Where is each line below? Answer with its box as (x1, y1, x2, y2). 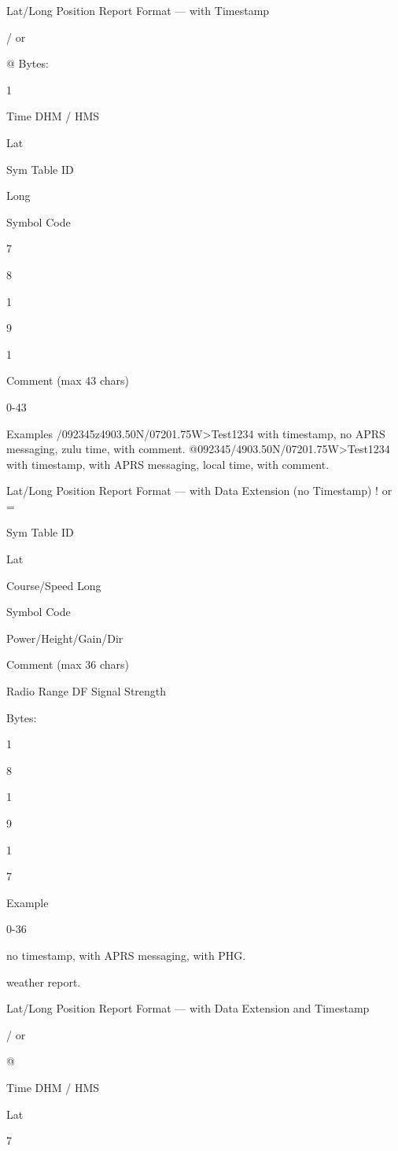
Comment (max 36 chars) (6, 656, 130, 673)
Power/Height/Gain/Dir (6, 629, 123, 646)
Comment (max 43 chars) (6, 372, 130, 389)
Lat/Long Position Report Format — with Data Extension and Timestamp (6, 1000, 370, 1016)
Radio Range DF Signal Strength (6, 683, 167, 699)
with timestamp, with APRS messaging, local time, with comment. (6, 456, 330, 472)
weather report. (6, 973, 81, 990)
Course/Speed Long (6, 577, 101, 593)
